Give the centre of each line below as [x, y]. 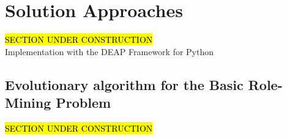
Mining [28, 103]
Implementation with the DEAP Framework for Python [110, 51]
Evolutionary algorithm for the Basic [124, 84]
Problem [84, 103]
